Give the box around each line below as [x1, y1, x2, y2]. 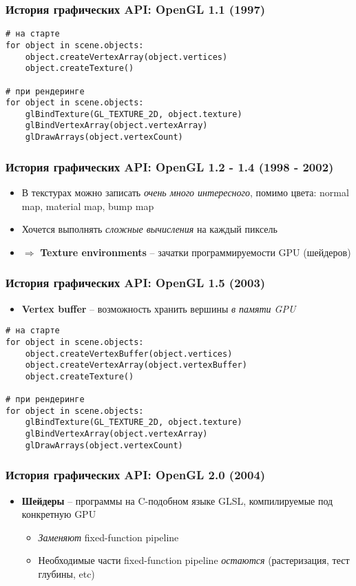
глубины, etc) [38, 567, 95, 580]
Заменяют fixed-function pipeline [38, 530, 179, 544]
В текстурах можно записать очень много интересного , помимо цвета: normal [21, 185, 349, 199]
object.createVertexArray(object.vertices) [25, 52, 228, 62]
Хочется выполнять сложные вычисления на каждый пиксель [21, 222, 278, 236]
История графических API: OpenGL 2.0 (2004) [6, 466, 266, 483]
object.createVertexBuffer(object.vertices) [25, 348, 233, 359]
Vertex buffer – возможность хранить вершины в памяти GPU [21, 301, 296, 315]
